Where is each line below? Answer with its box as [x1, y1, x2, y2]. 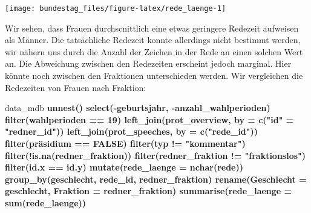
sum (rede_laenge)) [5, 196, 87, 209]
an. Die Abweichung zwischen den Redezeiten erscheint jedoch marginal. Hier [5, 57, 292, 70]
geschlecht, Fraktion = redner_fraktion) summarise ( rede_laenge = [5, 184, 292, 197]
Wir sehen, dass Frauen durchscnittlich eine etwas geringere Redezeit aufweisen [5, 21, 299, 34]
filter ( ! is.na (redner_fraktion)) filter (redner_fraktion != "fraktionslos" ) [5, 149, 306, 161]
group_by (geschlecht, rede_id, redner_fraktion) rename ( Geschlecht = [5, 172, 307, 185]
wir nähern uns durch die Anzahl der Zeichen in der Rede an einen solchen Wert [5, 45, 303, 58]
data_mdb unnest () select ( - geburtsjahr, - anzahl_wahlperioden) [5, 101, 270, 114]
